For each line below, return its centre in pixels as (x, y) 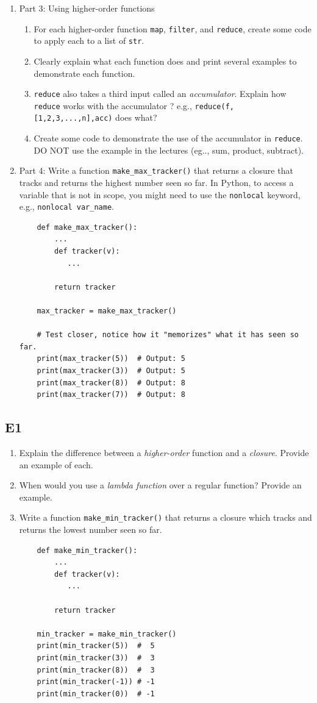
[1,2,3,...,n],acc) (73, 119)
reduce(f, (215, 106)
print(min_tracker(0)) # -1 (96, 694)
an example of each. (56, 464)
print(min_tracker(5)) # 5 (96, 646)
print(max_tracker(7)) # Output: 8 (111, 395)
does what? (136, 117)
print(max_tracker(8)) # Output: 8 (111, 383)
